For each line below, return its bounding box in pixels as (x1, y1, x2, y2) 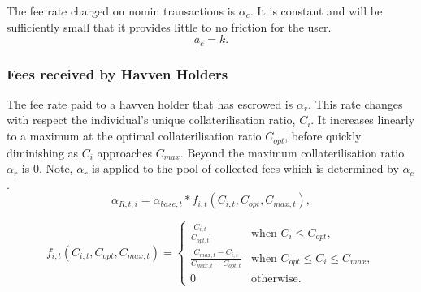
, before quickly (284, 127, 362, 144)
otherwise (250, 273, 298, 286)
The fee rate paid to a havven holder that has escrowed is (7, 95, 293, 112)
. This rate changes (308, 95, 403, 112)
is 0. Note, (21, 160, 73, 177)
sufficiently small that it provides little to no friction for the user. (7, 18, 332, 35)
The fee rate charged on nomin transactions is (7, 2, 236, 19)
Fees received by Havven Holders (7, 63, 228, 84)
